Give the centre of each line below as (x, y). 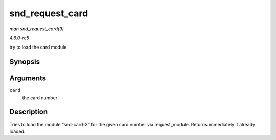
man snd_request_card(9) (37, 29)
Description (29, 112)
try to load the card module (38, 47)
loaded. (17, 131)
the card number (40, 98)
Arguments (28, 78)
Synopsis (25, 62)
